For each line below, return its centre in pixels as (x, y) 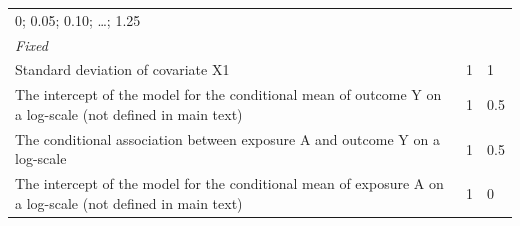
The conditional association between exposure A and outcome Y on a (227, 138)
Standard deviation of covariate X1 (122, 69)
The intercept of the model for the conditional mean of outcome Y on (228, 94)
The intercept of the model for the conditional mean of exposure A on (229, 183)
